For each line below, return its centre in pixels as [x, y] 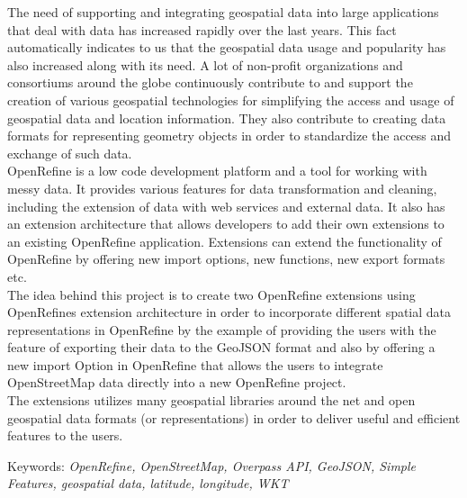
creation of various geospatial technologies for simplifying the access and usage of [231, 100]
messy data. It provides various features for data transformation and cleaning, [222, 188]
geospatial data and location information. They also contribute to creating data [227, 118]
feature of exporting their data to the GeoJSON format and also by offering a [221, 347]
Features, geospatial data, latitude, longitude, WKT [148, 483]
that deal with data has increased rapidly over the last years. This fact [202, 29]
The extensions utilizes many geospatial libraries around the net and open [211, 400]
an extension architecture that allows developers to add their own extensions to [226, 224]
